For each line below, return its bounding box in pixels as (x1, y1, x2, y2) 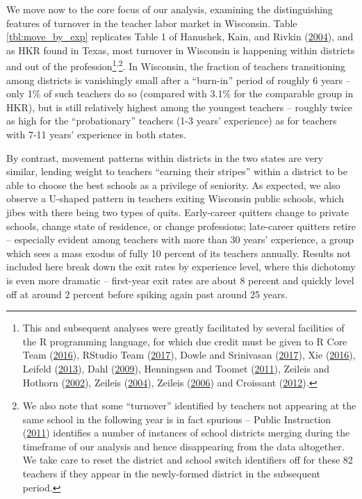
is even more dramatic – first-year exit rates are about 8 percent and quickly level (6, 272, 354, 287)
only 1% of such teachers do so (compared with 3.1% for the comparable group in (6, 86, 354, 101)
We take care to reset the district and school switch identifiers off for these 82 (22, 452, 353, 467)
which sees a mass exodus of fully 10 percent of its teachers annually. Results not (6, 245, 351, 260)
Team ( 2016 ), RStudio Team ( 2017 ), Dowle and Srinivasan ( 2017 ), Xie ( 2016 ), (22, 347, 356, 362)
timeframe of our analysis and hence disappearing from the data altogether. (22, 439, 345, 453)
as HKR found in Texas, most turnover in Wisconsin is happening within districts (6, 42, 355, 57)
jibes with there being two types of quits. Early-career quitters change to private (6, 204, 349, 219)
